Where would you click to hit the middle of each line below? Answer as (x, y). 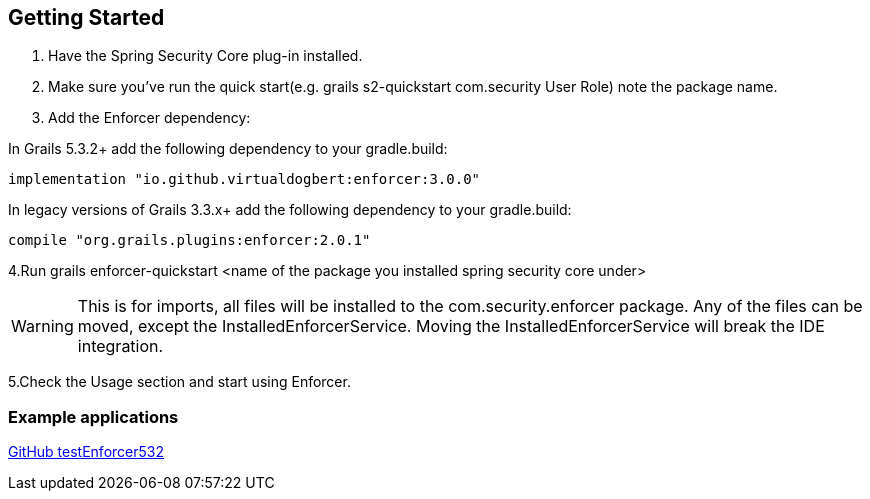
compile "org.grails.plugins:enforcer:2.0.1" (189, 240)
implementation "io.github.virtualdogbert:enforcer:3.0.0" (244, 179)
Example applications (93, 416)
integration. (120, 346)
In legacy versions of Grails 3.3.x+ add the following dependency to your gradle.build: (290, 210)
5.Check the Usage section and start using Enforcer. (179, 382)
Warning (42, 326)
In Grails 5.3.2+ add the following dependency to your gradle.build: (228, 149)
